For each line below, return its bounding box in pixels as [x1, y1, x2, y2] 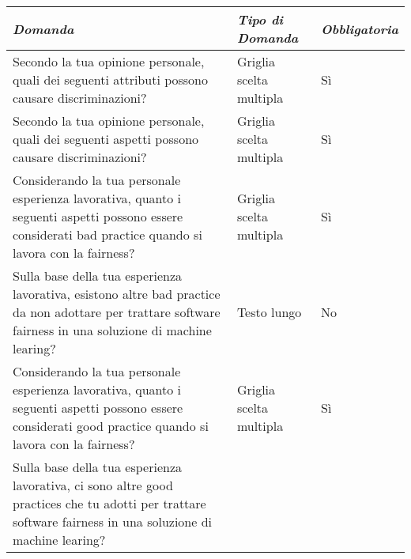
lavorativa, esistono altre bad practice [13, 285, 221, 303]
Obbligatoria [321, 19, 398, 38]
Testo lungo [236, 303, 302, 321]
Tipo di [236, 10, 284, 28]
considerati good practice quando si [13, 417, 209, 435]
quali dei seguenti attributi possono [13, 70, 209, 89]
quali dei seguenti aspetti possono [13, 130, 199, 148]
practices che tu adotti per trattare [13, 494, 206, 512]
